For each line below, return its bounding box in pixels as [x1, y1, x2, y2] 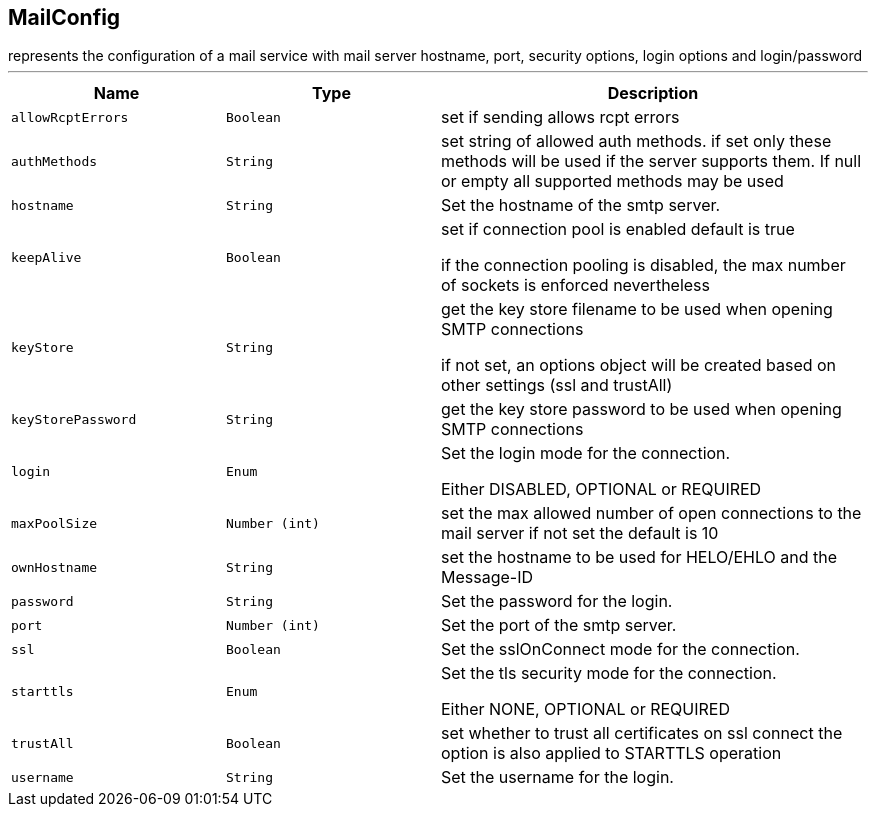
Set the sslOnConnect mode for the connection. [441, 639, 800, 660]
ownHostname [11, 559, 98, 575]
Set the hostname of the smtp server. [441, 195, 721, 216]
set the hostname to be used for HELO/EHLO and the [441, 547, 838, 568]
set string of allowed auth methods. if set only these [441, 131, 832, 152]
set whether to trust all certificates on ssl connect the [441, 723, 843, 744]
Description [607, 83, 699, 104]
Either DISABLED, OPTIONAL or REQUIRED [441, 479, 762, 500]
